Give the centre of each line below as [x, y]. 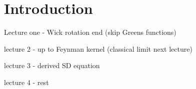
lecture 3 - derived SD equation [52, 65]
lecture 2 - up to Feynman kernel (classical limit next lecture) [98, 48]
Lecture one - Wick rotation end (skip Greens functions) [90, 32]
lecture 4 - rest [26, 82]
